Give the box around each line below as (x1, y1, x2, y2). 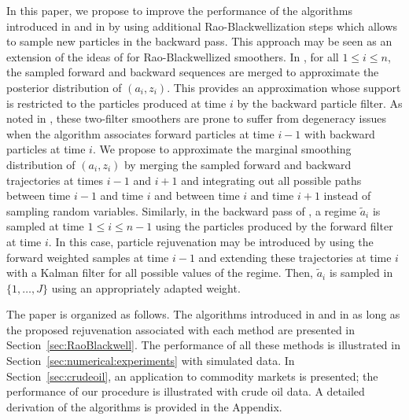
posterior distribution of (6, 79, 122, 95)
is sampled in (329, 264, 393, 281)
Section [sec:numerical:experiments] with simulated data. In (6, 352, 295, 369)
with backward (304, 125, 375, 142)
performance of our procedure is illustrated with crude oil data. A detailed (6, 383, 365, 400)
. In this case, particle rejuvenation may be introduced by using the (48, 233, 374, 249)
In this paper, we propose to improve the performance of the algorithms (6, 2, 352, 18)
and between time (154, 187, 240, 204)
